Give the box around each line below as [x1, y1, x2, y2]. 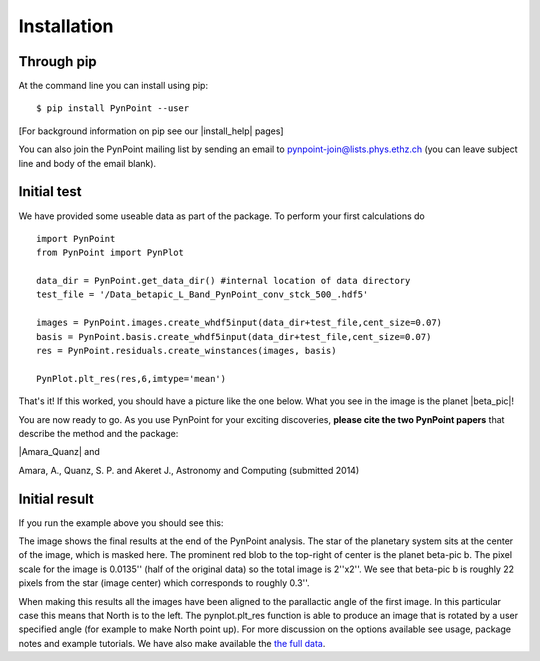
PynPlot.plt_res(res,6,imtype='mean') [36, 373, 227, 384]
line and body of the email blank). [18, 157, 157, 169]
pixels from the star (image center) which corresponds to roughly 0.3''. [18, 577, 310, 589]
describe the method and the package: [18, 428, 179, 439]
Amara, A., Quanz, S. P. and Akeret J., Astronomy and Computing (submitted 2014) [18, 464, 360, 476]
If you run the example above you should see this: [18, 516, 224, 529]
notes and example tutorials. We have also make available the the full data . [18, 637, 326, 649]
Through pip [18, 53, 97, 70]
